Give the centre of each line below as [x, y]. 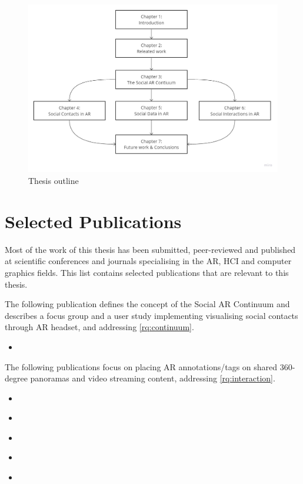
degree [16, 378]
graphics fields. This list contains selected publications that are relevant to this [147, 272]
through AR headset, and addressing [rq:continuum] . [99, 327]
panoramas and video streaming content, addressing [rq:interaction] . [153, 378]
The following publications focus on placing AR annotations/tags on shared [141, 366]
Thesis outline [54, 181]
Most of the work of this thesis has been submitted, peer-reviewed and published [150, 249]
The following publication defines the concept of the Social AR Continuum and [147, 304]
